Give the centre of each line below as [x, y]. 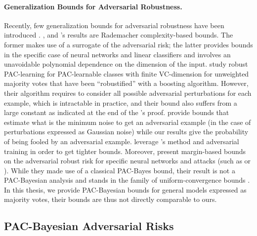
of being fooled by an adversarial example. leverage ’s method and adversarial [122, 141]
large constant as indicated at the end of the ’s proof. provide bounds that [117, 112]
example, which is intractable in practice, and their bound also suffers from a [121, 102]
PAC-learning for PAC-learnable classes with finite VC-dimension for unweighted [127, 73]
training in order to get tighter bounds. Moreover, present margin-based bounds [125, 151]
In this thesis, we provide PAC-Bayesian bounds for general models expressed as [125, 189]
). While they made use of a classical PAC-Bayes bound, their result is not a [120, 170]
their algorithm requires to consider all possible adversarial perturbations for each [128, 93]
